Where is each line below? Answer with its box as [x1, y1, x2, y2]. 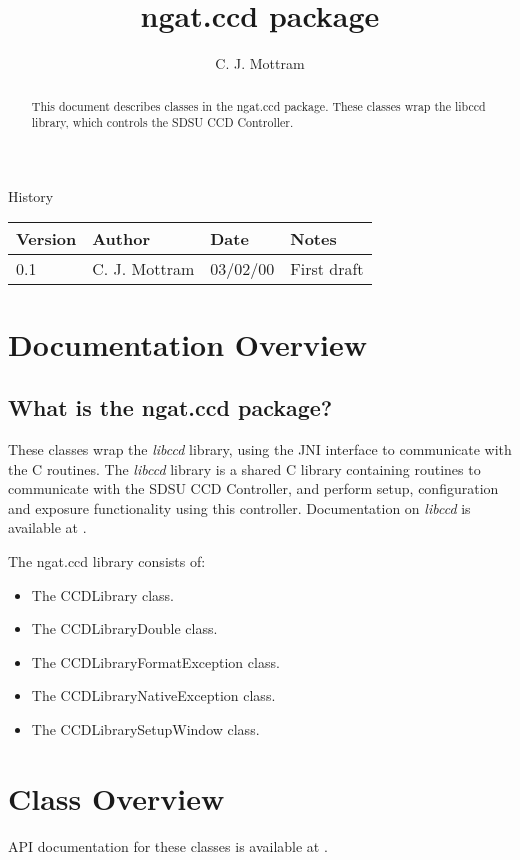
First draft [290, 257, 364, 281]
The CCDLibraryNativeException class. [31, 685, 276, 706]
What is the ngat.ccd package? [8, 392, 333, 423]
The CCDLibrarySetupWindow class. [31, 718, 260, 739]
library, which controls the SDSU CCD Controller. [31, 114, 294, 131]
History [8, 185, 54, 206]
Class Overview [8, 777, 225, 818]
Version [16, 227, 77, 251]
